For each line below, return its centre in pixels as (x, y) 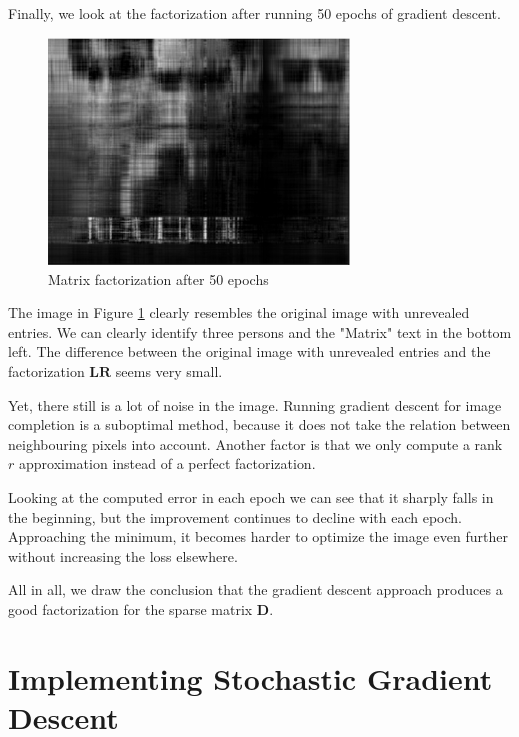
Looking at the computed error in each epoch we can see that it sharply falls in (251, 497)
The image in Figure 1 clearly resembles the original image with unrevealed (239, 312)
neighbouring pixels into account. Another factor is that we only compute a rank (255, 443)
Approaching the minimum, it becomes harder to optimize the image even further (258, 536)
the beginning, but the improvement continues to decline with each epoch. (235, 516)
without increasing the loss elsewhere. (123, 555)
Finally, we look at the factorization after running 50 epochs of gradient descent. (254, 13)
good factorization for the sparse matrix (130, 609)
